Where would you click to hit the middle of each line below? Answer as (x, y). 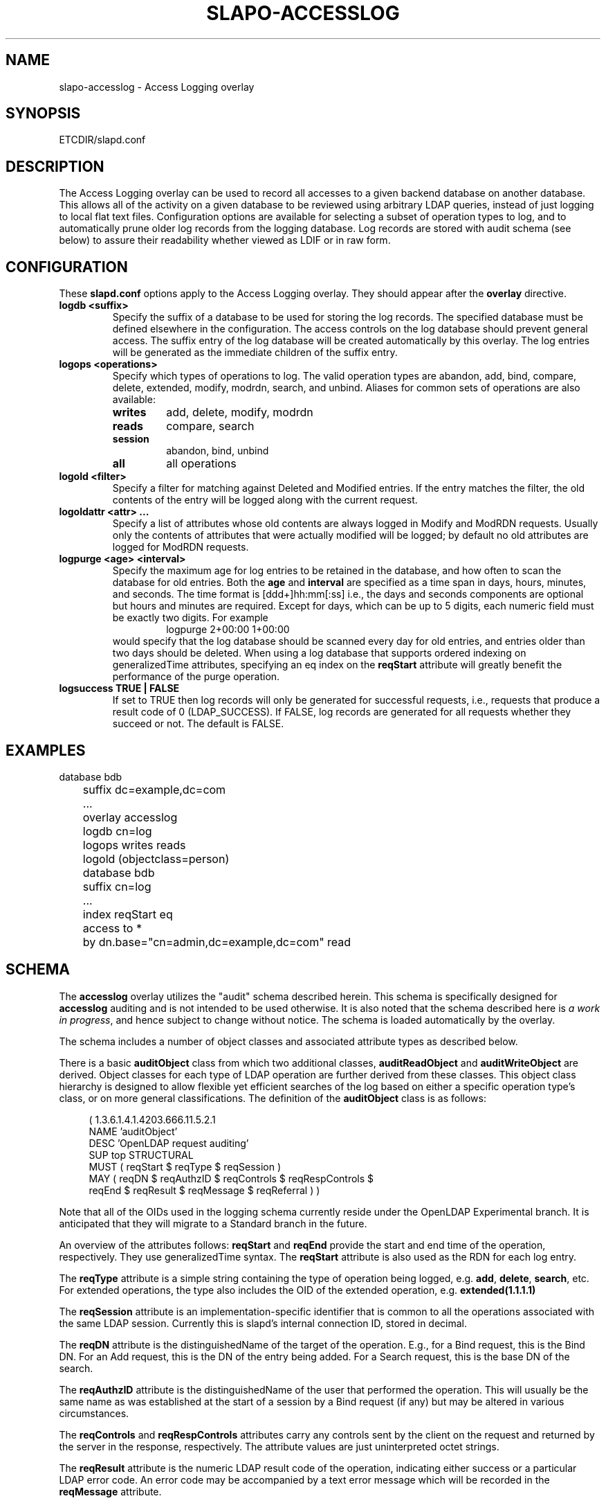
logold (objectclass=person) (156, 859)
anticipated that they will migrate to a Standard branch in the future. (213, 1223)
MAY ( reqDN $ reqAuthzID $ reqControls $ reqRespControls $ (231, 1178)
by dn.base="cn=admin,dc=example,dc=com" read (217, 942)
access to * (112, 928)
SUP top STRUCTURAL (141, 1155)
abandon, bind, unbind (218, 451)
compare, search (210, 426)
